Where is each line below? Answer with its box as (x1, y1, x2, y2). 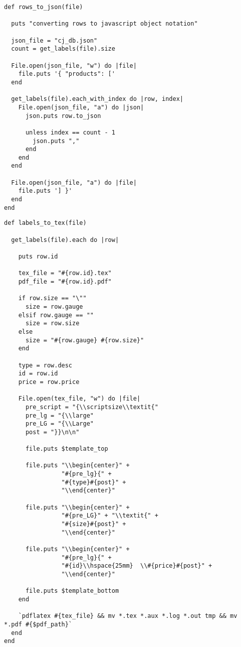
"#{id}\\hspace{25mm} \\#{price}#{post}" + (61, 562, 212, 570)
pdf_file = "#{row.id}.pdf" (18, 278, 112, 285)
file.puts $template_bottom (25, 587, 119, 595)
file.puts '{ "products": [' (18, 70, 115, 78)
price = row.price (18, 378, 80, 385)
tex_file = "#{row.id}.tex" (18, 270, 112, 277)
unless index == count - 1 (25, 128, 115, 136)
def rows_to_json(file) (4, 4, 83, 11)
